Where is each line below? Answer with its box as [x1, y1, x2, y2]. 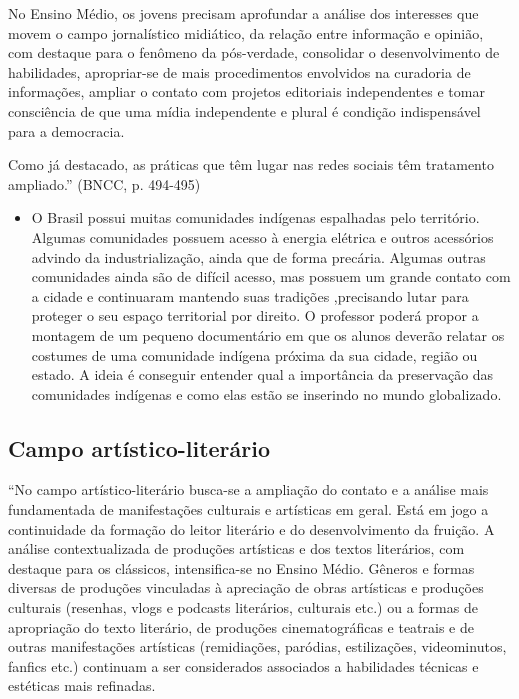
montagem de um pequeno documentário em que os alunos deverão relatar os [31, 324, 505, 345]
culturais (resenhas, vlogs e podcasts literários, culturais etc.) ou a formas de [8, 597, 478, 618]
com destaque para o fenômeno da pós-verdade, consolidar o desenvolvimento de [8, 42, 500, 63]
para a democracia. [8, 120, 125, 141]
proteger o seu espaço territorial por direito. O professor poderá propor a [31, 305, 479, 326]
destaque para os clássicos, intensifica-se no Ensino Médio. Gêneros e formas [8, 557, 475, 578]
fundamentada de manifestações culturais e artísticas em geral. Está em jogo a [8, 499, 489, 520]
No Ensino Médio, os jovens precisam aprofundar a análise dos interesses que [8, 3, 479, 23]
